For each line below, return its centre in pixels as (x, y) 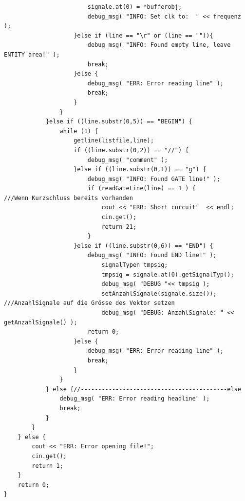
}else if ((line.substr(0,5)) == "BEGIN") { (119, 122)
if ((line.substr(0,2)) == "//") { (131, 150)
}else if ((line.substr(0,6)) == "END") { (143, 246)
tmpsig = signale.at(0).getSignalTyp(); (168, 274)
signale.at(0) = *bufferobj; (135, 7)
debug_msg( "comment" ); (128, 160)
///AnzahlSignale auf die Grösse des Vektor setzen (89, 303)
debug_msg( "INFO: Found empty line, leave (159, 45)
